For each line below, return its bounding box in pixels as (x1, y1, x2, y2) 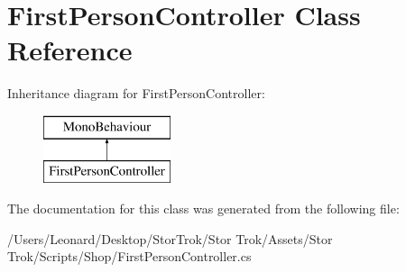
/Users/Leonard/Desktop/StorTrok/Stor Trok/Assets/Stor (7, 229, 333, 248)
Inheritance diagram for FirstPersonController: (7, 84, 265, 103)
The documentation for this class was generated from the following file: (7, 199, 400, 218)
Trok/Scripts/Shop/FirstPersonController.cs (7, 247, 252, 266)
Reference (7, 32, 133, 68)
